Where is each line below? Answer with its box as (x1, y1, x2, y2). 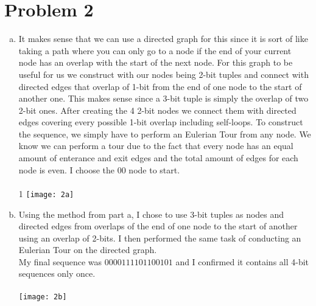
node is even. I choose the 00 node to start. (18, 163, 180, 176)
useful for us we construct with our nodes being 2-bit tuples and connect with (18, 68, 309, 80)
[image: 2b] (18, 292, 67, 301)
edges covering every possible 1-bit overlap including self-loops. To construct (18, 116, 303, 128)
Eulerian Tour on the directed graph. (18, 243, 157, 256)
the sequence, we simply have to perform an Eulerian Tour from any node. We (18, 127, 311, 140)
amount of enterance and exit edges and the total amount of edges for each (18, 151, 298, 164)
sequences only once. (18, 267, 96, 280)
